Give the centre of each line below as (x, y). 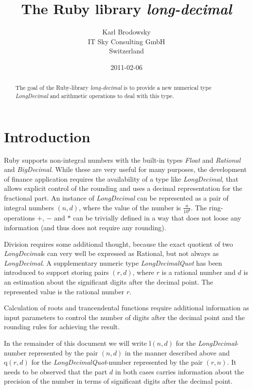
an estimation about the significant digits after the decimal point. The (109, 281)
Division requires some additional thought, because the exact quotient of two (118, 244)
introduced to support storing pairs (56, 272)
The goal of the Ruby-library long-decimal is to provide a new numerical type (113, 88)
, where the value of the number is (130, 207)
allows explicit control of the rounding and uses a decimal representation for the (123, 188)
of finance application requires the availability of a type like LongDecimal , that (121, 178)
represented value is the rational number (64, 291)
